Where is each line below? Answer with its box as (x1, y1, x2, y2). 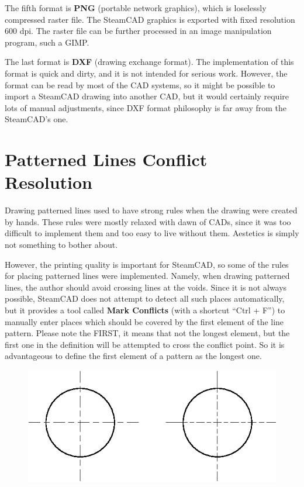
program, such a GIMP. (5, 36, 89, 48)
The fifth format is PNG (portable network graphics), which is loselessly (5, 2, 267, 13)
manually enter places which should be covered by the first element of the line (5, 315, 284, 327)
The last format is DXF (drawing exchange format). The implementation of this (5, 56, 294, 68)
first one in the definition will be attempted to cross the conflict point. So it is (5, 338, 285, 350)
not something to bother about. (5, 239, 118, 251)
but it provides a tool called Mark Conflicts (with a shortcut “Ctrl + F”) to (5, 304, 285, 316)
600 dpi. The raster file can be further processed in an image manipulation (5, 25, 272, 37)
